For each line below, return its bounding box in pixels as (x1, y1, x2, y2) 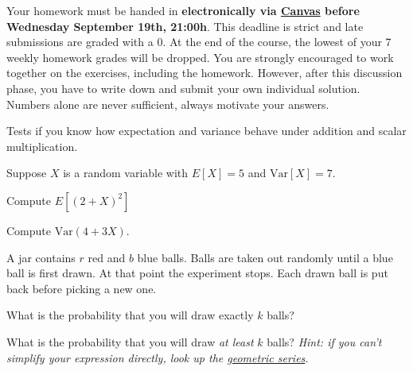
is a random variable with (63, 164, 189, 181)
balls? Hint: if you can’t (267, 333, 382, 350)
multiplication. (6, 137, 78, 154)
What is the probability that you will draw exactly (6, 307, 254, 323)
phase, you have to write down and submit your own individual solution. (6, 79, 360, 96)
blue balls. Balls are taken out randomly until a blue (137, 249, 393, 265)
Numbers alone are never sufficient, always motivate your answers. (6, 95, 329, 112)
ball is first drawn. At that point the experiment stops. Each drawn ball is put (6, 265, 388, 281)
